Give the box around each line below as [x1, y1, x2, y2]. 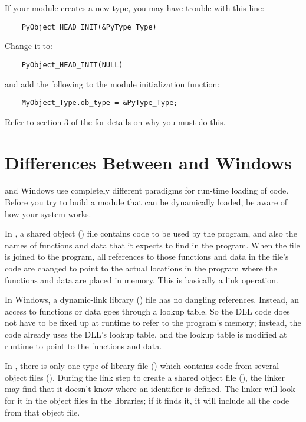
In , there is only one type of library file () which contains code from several [5, 359, 279, 372]
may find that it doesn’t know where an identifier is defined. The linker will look [5, 382, 295, 395]
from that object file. [5, 405, 80, 418]
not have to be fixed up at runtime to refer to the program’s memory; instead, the [5, 316, 301, 329]
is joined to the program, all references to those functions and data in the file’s [5, 250, 289, 263]
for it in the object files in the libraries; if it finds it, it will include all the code [5, 394, 289, 406]
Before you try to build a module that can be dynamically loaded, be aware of [5, 196, 288, 208]
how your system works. [5, 207, 91, 220]
